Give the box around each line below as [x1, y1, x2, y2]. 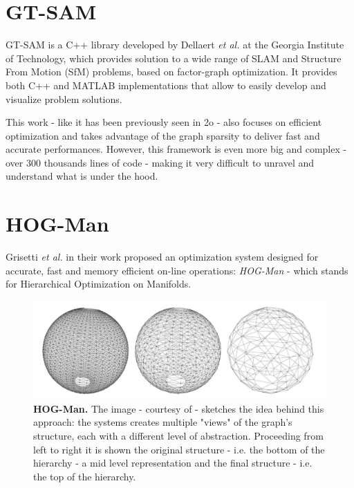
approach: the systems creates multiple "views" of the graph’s [33, 415, 292, 429]
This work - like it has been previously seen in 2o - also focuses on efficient [6, 115, 322, 129]
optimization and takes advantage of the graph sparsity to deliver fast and [6, 128, 320, 142]
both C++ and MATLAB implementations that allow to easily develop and [6, 77, 326, 92]
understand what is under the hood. [6, 169, 158, 183]
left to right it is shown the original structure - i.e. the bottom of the [33, 442, 325, 456]
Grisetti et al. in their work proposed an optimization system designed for [6, 250, 319, 264]
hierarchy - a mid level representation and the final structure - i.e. [33, 456, 313, 470]
